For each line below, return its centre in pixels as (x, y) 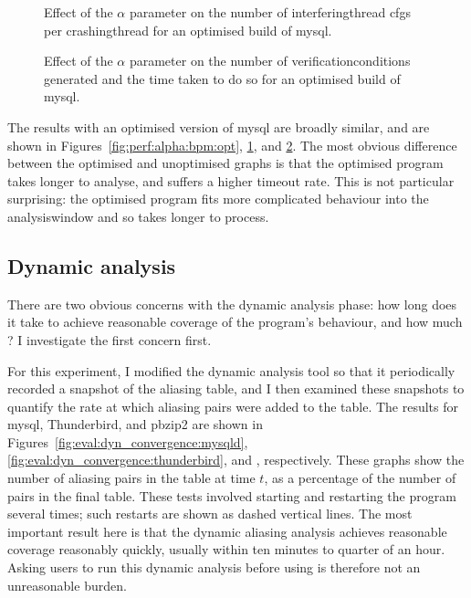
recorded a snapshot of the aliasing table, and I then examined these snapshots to (236, 388)
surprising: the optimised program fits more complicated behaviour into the (218, 199)
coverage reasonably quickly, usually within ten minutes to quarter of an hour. (226, 549)
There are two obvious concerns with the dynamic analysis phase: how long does (232, 304)
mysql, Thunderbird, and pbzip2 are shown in (135, 424)
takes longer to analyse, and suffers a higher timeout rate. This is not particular (231, 180)
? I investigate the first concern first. (110, 339)
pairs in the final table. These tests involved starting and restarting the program (232, 495)
